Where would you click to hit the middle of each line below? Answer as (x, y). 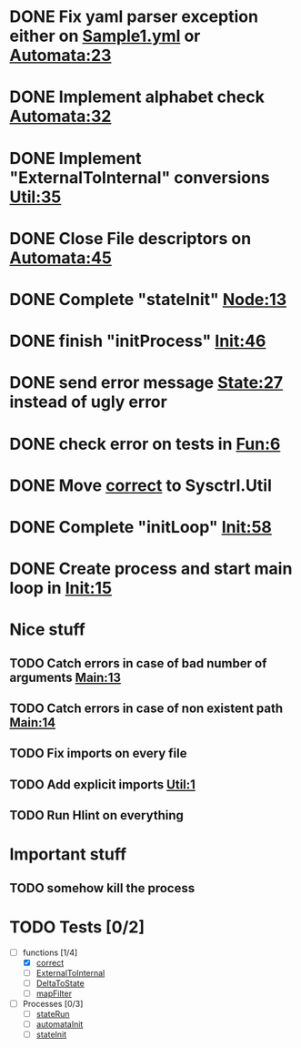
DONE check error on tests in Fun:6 (145, 444)
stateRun (53, 1014)
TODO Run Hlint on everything (97, 815)
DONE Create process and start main (151, 569)
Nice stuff (48, 630)
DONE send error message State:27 (146, 383)
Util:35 (35, 197)
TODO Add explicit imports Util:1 (102, 784)
